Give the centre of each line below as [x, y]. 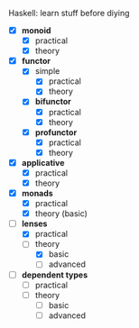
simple [47, 71]
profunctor [56, 132]
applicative [43, 162]
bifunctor [53, 102]
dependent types [55, 275]
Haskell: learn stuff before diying [69, 13]
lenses [34, 223]
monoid [36, 30]
